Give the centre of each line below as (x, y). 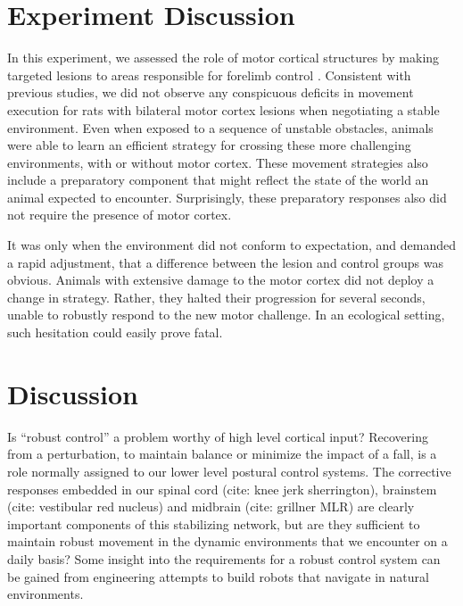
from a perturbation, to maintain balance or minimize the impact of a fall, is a (222, 454)
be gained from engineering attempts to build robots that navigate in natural (218, 576)
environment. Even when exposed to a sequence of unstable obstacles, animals (220, 127)
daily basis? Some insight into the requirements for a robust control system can (224, 558)
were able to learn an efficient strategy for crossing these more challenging (209, 145)
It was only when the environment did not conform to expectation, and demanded (232, 245)
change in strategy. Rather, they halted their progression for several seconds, (216, 297)
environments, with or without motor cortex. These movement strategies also (218, 162)
